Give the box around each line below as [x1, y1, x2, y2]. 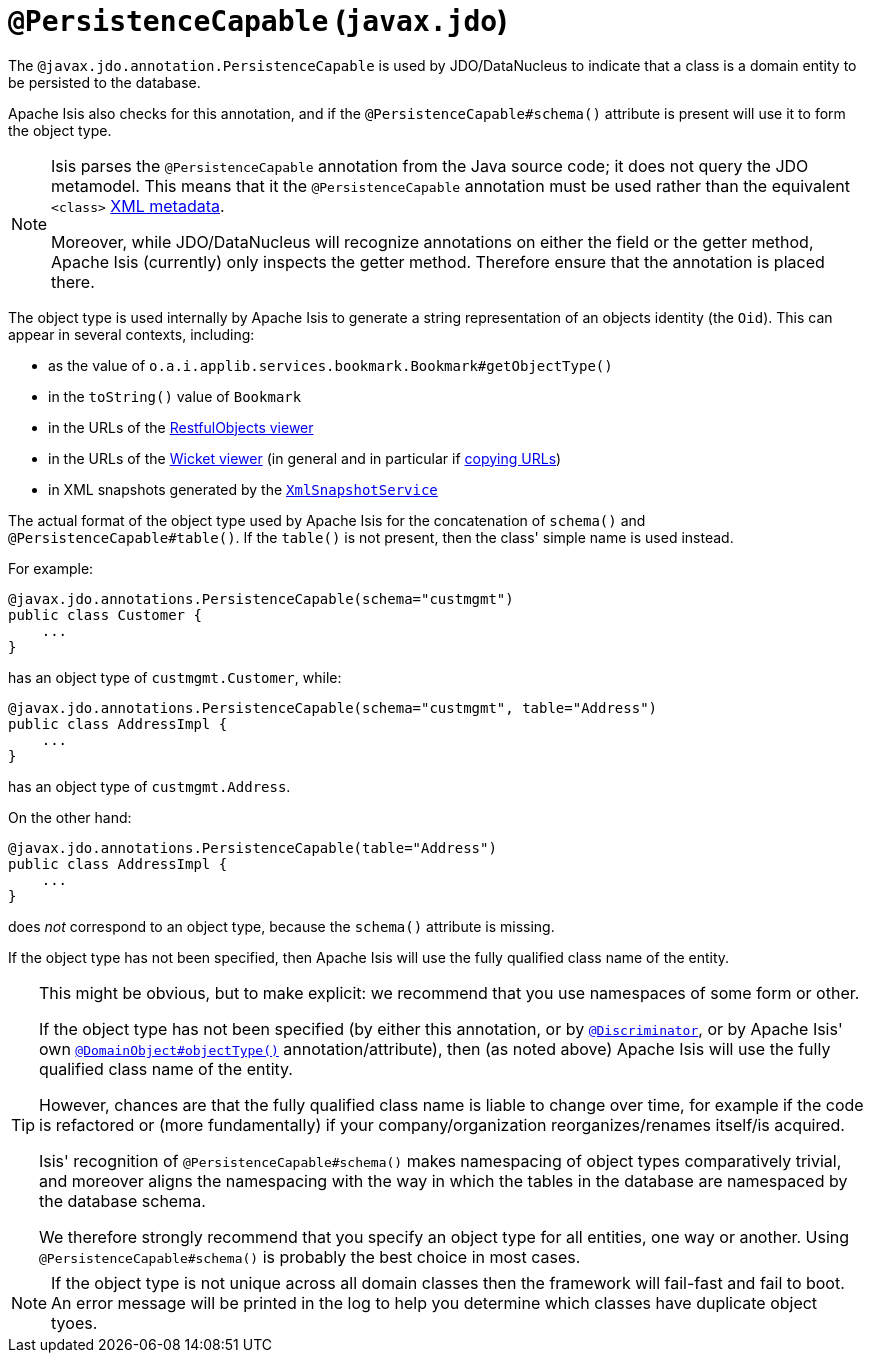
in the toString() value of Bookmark [48, 387, 302, 405]
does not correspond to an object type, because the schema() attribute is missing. [8, 917, 555, 935]
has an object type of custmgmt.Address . [8, 777, 291, 795]
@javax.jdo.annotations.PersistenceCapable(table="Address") [8, 839, 497, 856]
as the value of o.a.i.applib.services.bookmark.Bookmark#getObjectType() [48, 356, 613, 374]
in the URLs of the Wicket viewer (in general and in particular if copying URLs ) [48, 449, 562, 467]
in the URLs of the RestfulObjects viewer [48, 418, 314, 436]
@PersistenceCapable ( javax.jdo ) [8, 4, 508, 38]
